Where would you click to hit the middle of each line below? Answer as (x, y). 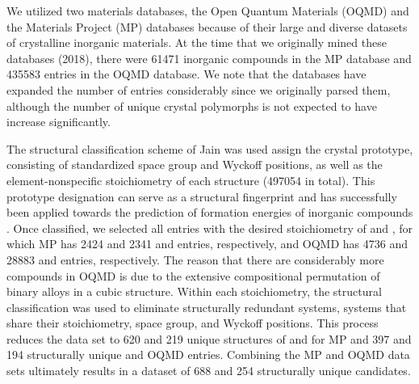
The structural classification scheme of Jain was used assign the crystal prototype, (210, 148)
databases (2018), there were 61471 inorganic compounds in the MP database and (209, 58)
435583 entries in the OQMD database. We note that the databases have (186, 74)
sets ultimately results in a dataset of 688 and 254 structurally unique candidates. (209, 371)
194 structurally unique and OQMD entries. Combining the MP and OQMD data (208, 354)
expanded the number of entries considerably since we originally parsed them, (199, 89)
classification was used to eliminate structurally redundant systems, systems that (207, 307)
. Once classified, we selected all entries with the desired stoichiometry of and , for (210, 228)
